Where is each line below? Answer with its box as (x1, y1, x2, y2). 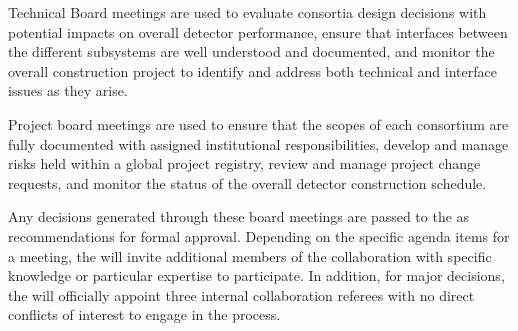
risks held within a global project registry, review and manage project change (8, 153, 481, 174)
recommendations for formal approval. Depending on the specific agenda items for (8, 225, 510, 246)
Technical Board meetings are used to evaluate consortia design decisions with (8, 2, 487, 22)
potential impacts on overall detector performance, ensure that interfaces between (8, 21, 508, 42)
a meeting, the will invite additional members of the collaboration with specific (8, 245, 492, 266)
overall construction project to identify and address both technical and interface (8, 60, 497, 81)
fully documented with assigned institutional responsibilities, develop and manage (8, 133, 509, 154)
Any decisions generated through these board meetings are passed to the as (8, 206, 470, 227)
